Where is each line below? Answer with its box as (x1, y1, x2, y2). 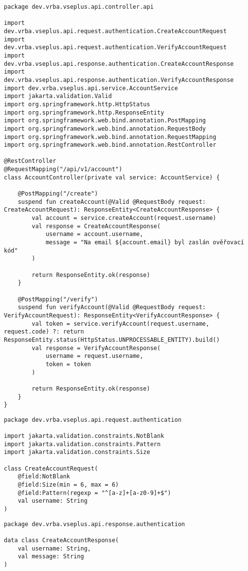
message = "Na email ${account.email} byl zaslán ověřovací (45, 239, 244, 246)
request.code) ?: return (4, 328, 84, 335)
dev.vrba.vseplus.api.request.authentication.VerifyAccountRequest (4, 44, 227, 51)
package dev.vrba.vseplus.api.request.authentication (4, 416, 182, 423)
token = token (45, 360, 91, 368)
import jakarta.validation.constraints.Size (4, 449, 150, 456)
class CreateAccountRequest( (4, 465, 98, 472)
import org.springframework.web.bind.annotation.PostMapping (4, 117, 206, 124)
